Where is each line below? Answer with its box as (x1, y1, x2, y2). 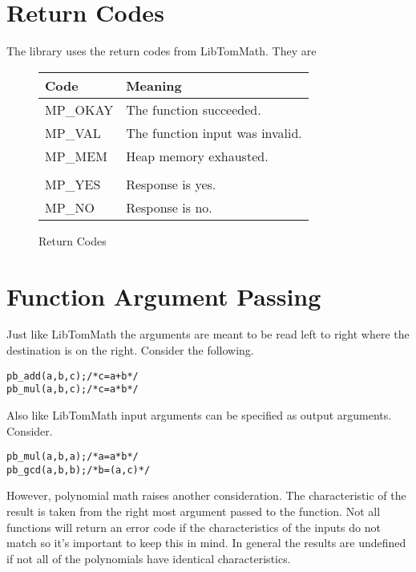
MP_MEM (45, 146, 107, 165)
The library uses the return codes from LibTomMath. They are (6, 43, 317, 59)
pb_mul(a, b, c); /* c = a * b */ (6, 383, 139, 396)
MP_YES (45, 174, 101, 193)
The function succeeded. (126, 99, 261, 119)
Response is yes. (126, 174, 216, 193)
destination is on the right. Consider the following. (6, 342, 254, 359)
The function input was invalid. (126, 123, 302, 142)
